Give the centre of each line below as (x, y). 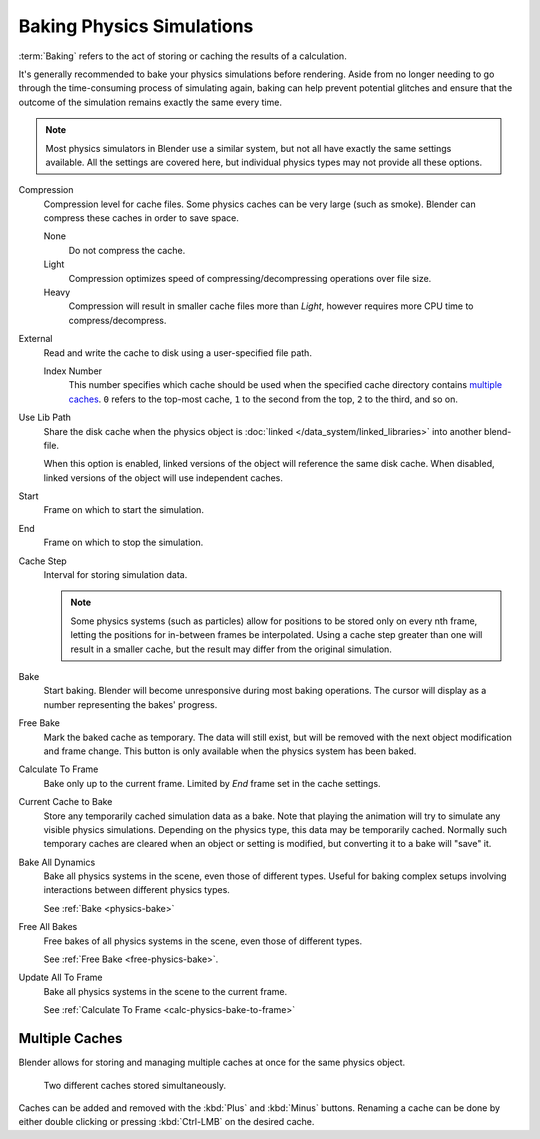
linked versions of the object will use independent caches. (163, 477)
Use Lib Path (45, 417)
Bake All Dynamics (57, 862)
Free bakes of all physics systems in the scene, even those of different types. (203, 941)
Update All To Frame (61, 977)
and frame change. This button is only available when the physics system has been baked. (230, 751)
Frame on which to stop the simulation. (123, 542)
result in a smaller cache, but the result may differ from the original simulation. (231, 649)
